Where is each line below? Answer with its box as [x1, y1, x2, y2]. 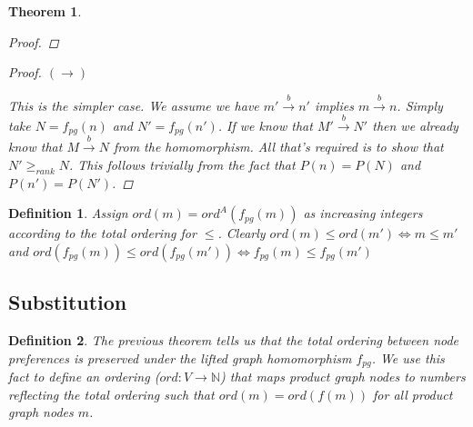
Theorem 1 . [8, 2, 82, 20]
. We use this [371, 348, 445, 367]
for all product [373, 384, 453, 403]
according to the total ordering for [8, 223, 196, 243]
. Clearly [217, 223, 266, 243]
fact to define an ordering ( [8, 367, 160, 386]
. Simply [397, 95, 443, 114]
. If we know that [217, 115, 313, 134]
